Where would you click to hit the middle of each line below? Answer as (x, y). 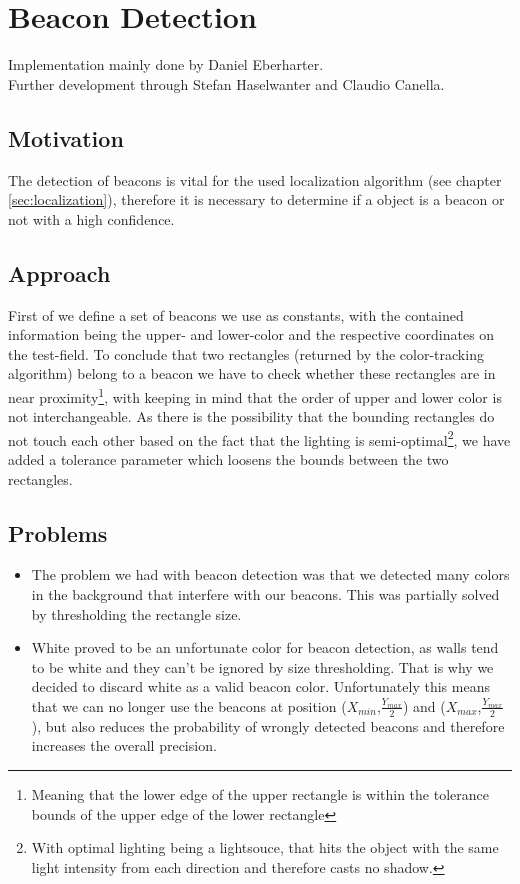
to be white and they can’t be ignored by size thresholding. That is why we (262, 666)
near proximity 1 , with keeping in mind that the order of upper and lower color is (255, 395)
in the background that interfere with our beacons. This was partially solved (265, 593)
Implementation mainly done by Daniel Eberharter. (166, 64)
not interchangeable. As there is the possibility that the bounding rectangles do (251, 416)
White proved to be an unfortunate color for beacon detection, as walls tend (265, 647)
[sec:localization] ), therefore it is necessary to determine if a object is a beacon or (256, 199)
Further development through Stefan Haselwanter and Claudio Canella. (226, 83)
